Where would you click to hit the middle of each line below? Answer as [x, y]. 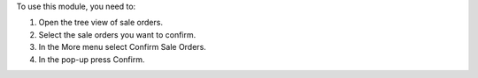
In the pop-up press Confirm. [92, 59]
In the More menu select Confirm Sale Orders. [123, 47]
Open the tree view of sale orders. [101, 23]
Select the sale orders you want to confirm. [117, 34]
